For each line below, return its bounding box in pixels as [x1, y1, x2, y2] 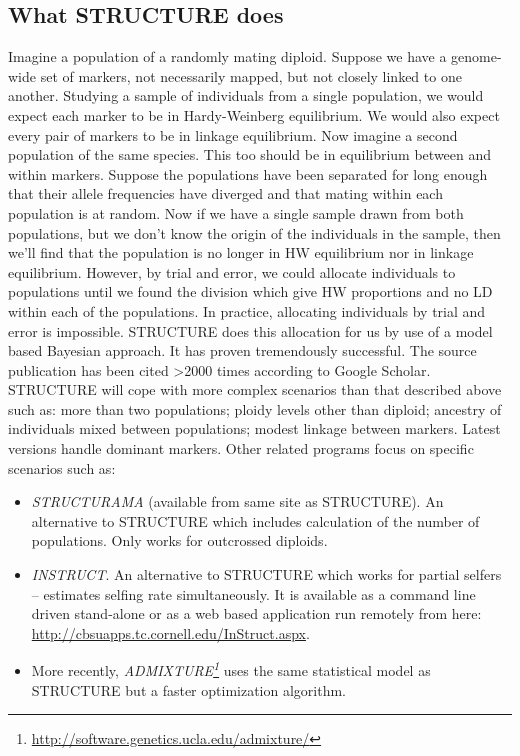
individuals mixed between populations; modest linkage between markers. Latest [8, 418, 501, 439]
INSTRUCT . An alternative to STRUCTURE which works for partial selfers [31, 564, 502, 585]
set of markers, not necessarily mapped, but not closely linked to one [40, 65, 462, 86]
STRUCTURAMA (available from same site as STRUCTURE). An [31, 491, 444, 512]
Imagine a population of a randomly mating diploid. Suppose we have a [8, 46, 447, 67]
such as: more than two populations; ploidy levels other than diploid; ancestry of [8, 398, 502, 419]
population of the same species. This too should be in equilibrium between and [8, 144, 492, 165]
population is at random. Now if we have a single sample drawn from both [8, 202, 464, 223]
